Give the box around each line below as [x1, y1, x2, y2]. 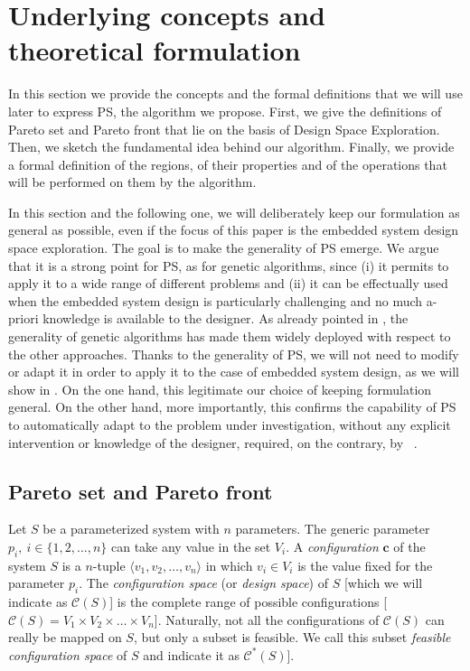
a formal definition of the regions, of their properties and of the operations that [8, 154, 447, 173]
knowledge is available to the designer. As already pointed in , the [42, 309, 409, 328]
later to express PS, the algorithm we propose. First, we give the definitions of [8, 101, 442, 120]
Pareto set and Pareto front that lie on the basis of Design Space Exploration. [8, 119, 440, 138]
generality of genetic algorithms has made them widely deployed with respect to [8, 327, 451, 346]
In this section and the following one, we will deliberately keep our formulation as [8, 202, 460, 221]
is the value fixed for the [297, 555, 433, 574]
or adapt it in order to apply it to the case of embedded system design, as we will [8, 362, 460, 381]
